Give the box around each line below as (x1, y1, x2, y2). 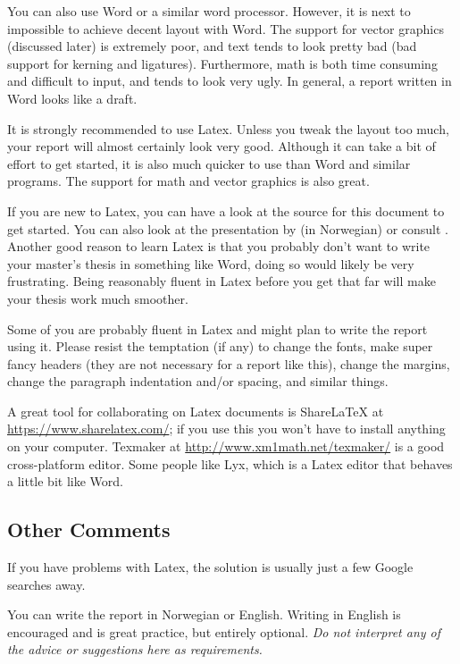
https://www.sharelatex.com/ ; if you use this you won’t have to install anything (7, 419, 446, 438)
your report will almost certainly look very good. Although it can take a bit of (7, 137, 436, 155)
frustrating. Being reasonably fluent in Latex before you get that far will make (7, 272, 436, 290)
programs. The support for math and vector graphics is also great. (7, 172, 370, 190)
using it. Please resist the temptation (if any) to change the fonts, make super (7, 337, 433, 356)
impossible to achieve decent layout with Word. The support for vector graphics (7, 19, 444, 38)
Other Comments (7, 516, 171, 543)
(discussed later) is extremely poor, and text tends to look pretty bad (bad (7, 37, 417, 55)
